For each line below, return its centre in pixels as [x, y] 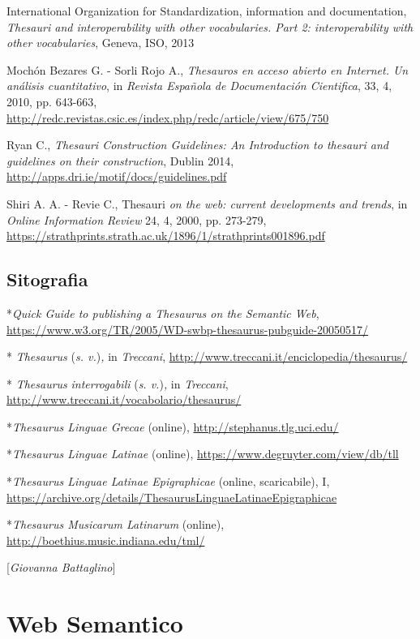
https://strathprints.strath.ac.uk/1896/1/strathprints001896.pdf [166, 236]
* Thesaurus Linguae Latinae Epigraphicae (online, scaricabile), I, [168, 481]
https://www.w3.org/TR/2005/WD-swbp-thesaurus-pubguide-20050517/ [188, 329]
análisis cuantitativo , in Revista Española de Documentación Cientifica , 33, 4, [199, 86]
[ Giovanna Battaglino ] [61, 567]
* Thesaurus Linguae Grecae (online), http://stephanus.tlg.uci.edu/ [173, 426]
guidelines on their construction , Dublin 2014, [120, 160]
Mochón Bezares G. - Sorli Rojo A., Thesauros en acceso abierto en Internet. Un [208, 69]
